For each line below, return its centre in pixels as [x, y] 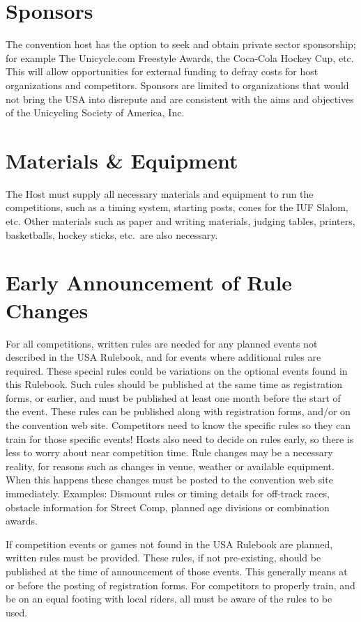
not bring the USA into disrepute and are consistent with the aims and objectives [180, 99]
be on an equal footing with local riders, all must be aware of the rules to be [169, 599]
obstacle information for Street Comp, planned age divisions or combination [168, 507]
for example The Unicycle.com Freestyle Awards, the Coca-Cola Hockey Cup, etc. [180, 57]
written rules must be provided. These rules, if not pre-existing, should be [163, 558]
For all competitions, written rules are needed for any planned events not [162, 343]
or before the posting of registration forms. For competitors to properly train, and [180, 585]
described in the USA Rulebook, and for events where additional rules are [163, 357]
